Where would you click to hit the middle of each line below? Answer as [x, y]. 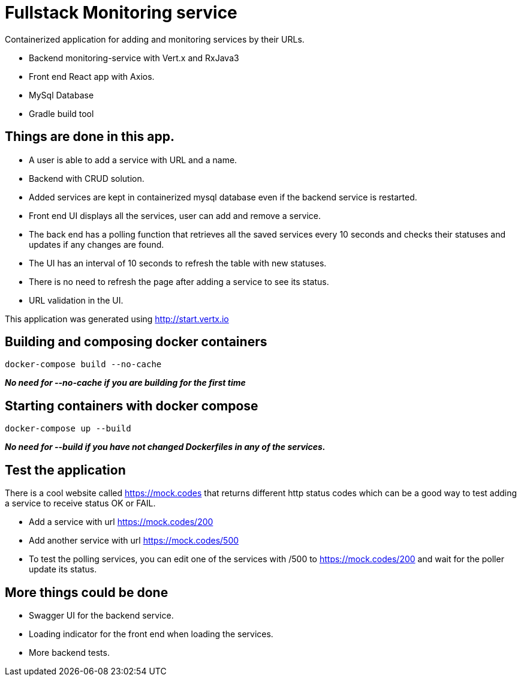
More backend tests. [69, 652]
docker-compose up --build [68, 429]
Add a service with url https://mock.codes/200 [121, 522]
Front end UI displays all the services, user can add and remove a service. [175, 215]
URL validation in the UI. [76, 300]
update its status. [63, 569]
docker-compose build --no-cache [83, 364]
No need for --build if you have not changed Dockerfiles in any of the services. [165, 447]
